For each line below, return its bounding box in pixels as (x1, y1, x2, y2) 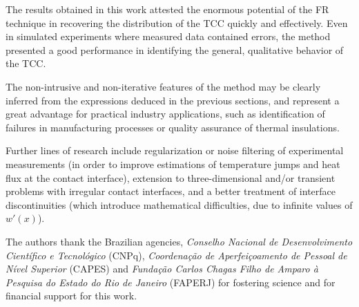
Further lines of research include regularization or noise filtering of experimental (6, 143, 344, 158)
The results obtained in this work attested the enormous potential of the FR (6, 2, 329, 16)
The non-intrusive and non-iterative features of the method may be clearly (6, 79, 321, 93)
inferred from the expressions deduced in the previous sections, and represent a (6, 93, 340, 107)
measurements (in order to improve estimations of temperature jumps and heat (6, 156, 340, 171)
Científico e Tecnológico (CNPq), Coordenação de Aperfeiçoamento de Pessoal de (6, 248, 347, 262)
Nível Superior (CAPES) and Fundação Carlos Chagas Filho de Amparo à (6, 261, 318, 276)
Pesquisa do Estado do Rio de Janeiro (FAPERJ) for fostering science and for (6, 275, 336, 289)
